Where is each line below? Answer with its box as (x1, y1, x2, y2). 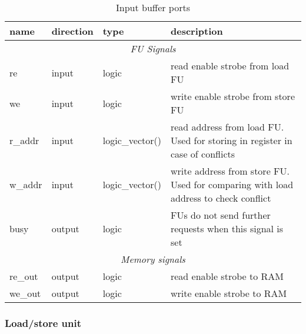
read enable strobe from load (170, 59, 290, 72)
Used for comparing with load (170, 178, 294, 191)
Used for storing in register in (170, 133, 292, 147)
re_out (9, 269, 38, 283)
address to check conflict (170, 191, 271, 205)
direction (51, 24, 94, 38)
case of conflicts (170, 147, 235, 161)
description (170, 24, 223, 38)
